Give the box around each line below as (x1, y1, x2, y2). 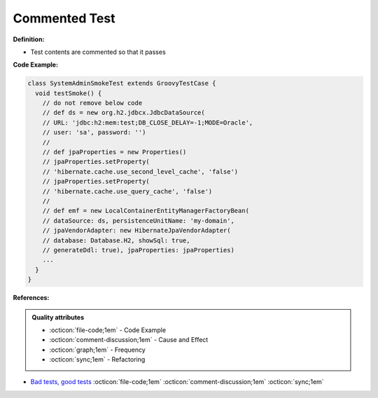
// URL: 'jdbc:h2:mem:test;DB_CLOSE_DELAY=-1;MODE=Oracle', (42, 118, 253, 126)
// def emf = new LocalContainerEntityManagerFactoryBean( (42, 207, 250, 215)
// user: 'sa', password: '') (42, 128, 146, 137)
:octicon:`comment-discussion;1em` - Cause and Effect (49, 336, 209, 344)
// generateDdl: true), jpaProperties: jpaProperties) (42, 246, 234, 254)
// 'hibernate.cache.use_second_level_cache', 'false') (42, 167, 239, 175)
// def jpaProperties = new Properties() (42, 148, 187, 156)
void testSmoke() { (35, 89, 102, 97)
